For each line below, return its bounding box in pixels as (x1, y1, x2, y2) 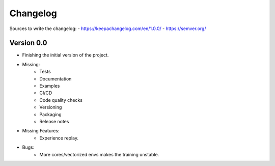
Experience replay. (39, 135, 79, 141)
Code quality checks (39, 97, 82, 103)
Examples (39, 83, 60, 89)
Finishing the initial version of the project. (22, 52, 109, 58)
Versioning (39, 104, 62, 110)
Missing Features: (22, 128, 60, 134)
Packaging (39, 111, 62, 117)
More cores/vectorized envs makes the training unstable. (39, 151, 159, 157)
